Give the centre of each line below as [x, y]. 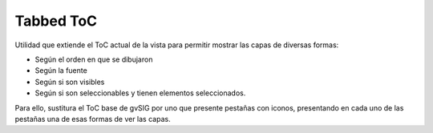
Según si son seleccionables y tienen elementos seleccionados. [140, 93]
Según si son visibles [70, 82]
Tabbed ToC [56, 21]
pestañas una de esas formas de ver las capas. [93, 119]
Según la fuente [61, 71]
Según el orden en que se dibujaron [94, 59]
